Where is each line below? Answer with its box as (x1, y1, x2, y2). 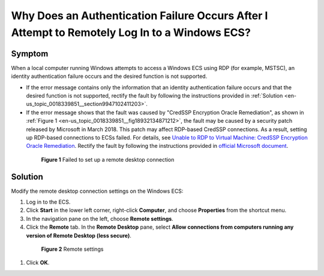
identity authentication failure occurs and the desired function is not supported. (11, 72, 208, 80)
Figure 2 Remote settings (41, 245, 104, 253)
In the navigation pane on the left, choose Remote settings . (26, 215, 173, 222)
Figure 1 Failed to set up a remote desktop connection (41, 156, 175, 163)
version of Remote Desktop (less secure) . (26, 232, 132, 239)
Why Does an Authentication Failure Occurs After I (11, 9, 268, 22)
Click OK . (26, 259, 50, 266)
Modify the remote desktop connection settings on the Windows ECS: (11, 187, 184, 195)
